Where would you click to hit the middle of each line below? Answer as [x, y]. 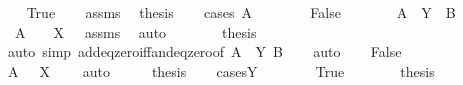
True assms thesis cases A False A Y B [241, 12]
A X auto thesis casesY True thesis [221, 70]
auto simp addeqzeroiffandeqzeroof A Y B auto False [204, 51]
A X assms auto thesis [135, 31]
